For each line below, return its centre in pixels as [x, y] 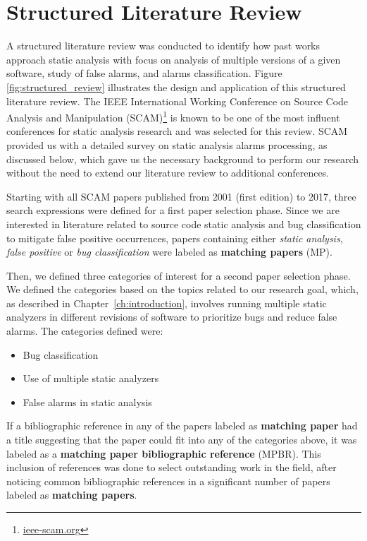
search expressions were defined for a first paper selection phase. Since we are [173, 210]
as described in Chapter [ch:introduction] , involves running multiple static [167, 303]
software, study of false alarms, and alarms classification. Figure [144, 73]
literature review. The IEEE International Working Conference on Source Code [178, 101]
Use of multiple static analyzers [91, 378]
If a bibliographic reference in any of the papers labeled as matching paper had [182, 426]
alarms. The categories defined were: [85, 331]
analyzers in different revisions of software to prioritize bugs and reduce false [172, 317]
